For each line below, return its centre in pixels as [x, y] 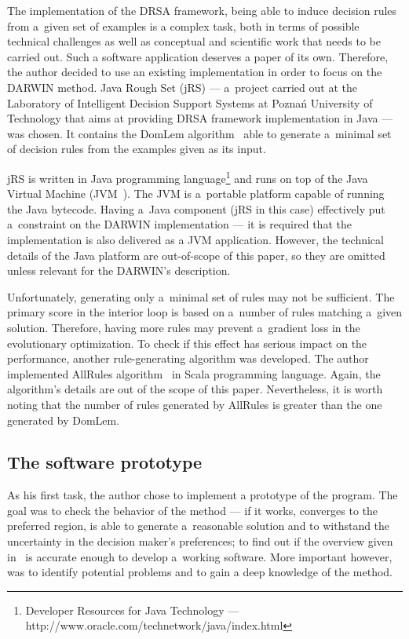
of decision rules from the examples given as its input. [137, 149]
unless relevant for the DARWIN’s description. [119, 270]
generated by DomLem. [64, 420]
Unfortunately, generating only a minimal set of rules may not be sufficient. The [201, 296]
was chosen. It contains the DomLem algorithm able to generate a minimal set [199, 133]
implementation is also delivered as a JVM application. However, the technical [195, 239]
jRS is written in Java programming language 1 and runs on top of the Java [188, 177]
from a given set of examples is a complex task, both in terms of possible [183, 26]
